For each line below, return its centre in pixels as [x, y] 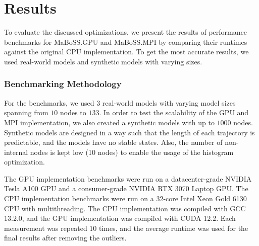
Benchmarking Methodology [63, 84]
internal [16, 152]
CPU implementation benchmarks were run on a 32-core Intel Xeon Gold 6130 [125, 198]
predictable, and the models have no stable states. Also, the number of [113, 142]
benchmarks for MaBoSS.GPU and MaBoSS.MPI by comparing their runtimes [126, 42]
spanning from [26, 112]
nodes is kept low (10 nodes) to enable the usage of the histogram [132, 152]
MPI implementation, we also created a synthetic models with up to [109, 122]
